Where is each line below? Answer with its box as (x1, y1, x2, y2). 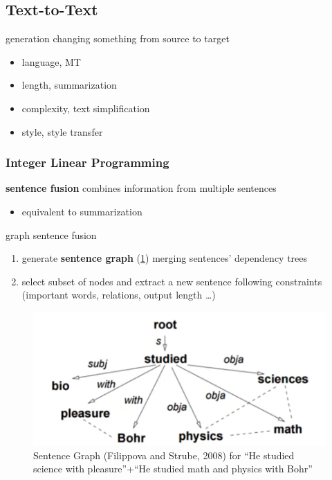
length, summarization (21, 78, 117, 92)
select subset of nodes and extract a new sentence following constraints (21, 274, 322, 288)
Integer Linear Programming (6, 154, 169, 171)
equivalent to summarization (21, 204, 142, 218)
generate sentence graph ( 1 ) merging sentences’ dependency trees (21, 251, 308, 265)
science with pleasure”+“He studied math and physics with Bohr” (33, 461, 313, 476)
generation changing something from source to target (6, 31, 230, 46)
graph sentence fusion (6, 227, 97, 242)
